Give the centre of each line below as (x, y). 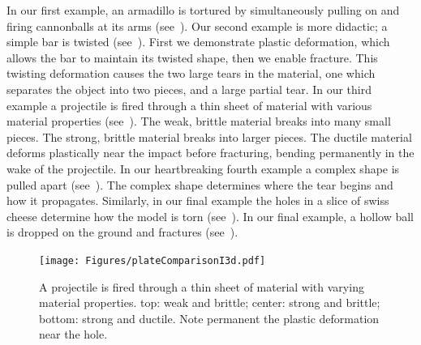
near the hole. (73, 334)
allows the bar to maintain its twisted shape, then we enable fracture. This (192, 57)
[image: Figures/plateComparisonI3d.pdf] (153, 260)
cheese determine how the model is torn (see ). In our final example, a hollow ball (210, 216)
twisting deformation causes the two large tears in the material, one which (191, 73)
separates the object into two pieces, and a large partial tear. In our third (189, 89)
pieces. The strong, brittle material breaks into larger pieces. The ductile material (209, 136)
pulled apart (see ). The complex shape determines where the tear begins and (200, 184)
